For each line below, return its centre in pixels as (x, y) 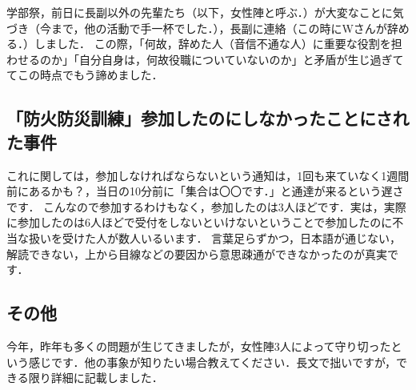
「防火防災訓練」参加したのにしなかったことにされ (208, 118)
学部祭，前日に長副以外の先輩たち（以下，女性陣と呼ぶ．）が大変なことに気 (205, 12)
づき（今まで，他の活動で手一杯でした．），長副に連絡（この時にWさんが (197, 28)
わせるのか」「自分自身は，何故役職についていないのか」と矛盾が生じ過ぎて (205, 59)
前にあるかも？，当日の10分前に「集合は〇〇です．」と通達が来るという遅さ (205, 191)
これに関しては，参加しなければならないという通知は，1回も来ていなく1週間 (208, 175)
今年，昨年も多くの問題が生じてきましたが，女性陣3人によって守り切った (199, 346)
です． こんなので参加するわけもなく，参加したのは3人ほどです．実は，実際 (206, 206)
